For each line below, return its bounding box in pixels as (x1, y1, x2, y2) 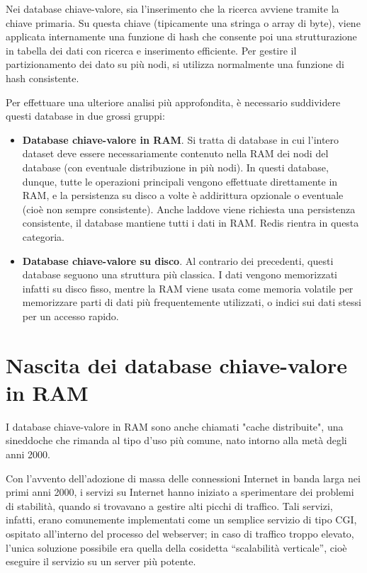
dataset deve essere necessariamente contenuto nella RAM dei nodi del (22, 146, 329, 161)
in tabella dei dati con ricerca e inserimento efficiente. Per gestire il (6, 42, 297, 57)
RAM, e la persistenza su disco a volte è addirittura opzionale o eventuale (22, 188, 344, 203)
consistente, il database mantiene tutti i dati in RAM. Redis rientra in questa (22, 215, 359, 230)
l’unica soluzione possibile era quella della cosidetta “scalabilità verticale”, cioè (6, 540, 347, 555)
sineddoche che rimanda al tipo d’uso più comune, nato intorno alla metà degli (6, 433, 347, 448)
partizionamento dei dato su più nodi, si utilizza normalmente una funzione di (6, 57, 344, 72)
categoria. (22, 229, 64, 244)
